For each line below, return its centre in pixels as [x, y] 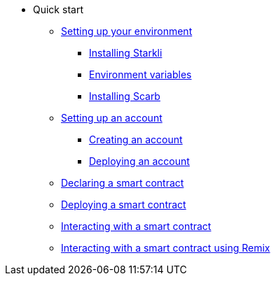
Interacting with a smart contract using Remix [166, 248]
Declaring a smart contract [123, 183]
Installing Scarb [125, 96]
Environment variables [140, 74]
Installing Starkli [126, 53]
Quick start [58, 9]
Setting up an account [112, 118]
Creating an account [136, 139]
